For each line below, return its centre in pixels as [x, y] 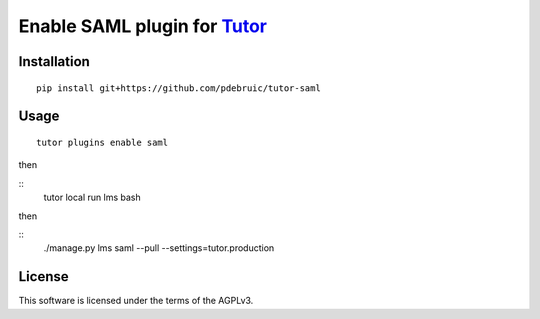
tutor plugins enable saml [102, 142]
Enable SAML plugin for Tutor [142, 26]
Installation [54, 61]
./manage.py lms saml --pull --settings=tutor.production [159, 248]
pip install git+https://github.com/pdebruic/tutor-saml [179, 88]
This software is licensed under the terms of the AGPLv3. [136, 301]
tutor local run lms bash [92, 197]
